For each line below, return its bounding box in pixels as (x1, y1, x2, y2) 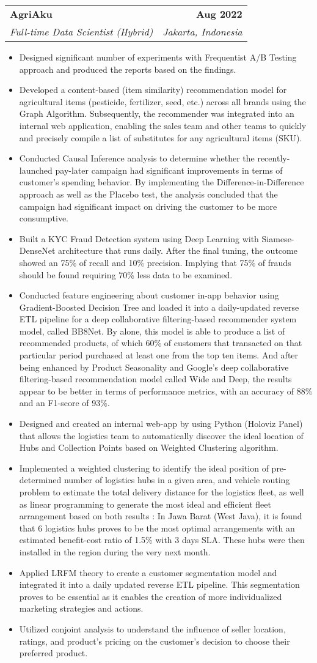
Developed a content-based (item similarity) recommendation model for (19, 83, 287, 96)
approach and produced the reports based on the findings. (19, 62, 236, 75)
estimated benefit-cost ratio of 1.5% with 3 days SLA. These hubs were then (19, 533, 305, 546)
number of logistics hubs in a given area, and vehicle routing (64, 473, 290, 486)
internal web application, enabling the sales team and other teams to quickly (19, 119, 307, 131)
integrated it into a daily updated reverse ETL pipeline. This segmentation (19, 578, 300, 591)
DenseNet (19, 244, 56, 257)
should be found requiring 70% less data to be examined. (19, 268, 233, 281)
